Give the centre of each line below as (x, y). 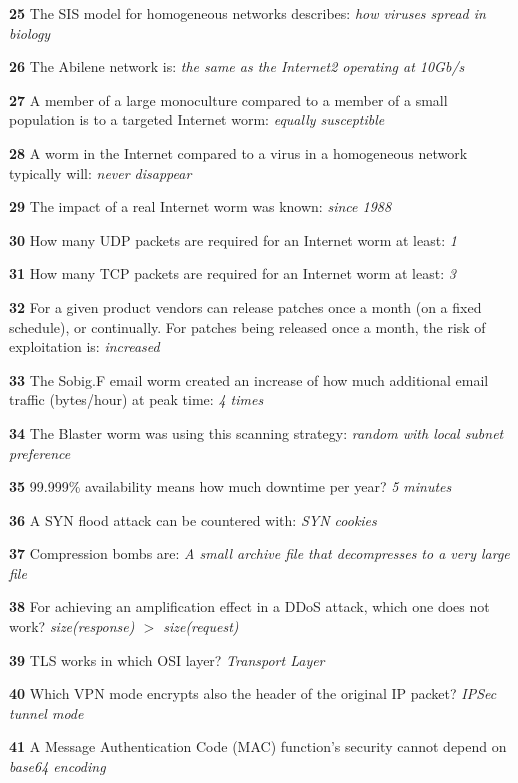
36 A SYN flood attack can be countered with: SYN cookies (193, 519)
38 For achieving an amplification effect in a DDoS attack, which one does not (249, 606)
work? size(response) (72, 626)
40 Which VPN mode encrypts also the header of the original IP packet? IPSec (253, 693)
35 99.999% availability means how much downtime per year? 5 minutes (230, 486)
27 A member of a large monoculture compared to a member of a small (228, 99)
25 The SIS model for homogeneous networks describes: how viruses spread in (247, 13)
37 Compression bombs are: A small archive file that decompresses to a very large (259, 553)
